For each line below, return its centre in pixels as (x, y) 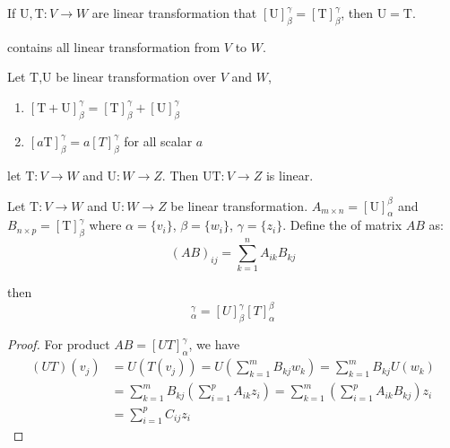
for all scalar (158, 141)
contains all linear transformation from (114, 46)
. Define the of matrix (342, 225)
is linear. (290, 175)
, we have (214, 344)
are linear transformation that (174, 13)
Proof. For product (59, 344)
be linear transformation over (136, 77)
